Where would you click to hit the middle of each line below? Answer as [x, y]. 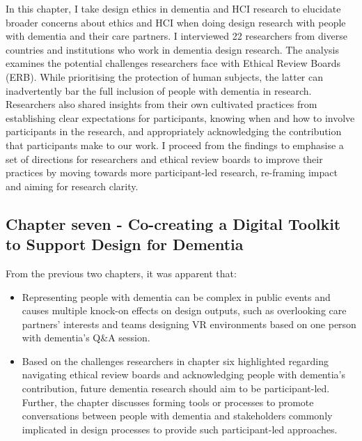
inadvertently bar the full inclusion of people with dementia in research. [159, 90]
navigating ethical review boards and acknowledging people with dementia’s [183, 374]
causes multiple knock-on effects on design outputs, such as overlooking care [184, 310]
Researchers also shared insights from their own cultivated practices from [162, 104]
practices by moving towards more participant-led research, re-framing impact [172, 172]
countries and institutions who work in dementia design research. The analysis [173, 49]
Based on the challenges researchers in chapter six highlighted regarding [175, 361]
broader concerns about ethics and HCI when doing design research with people [176, 22]
